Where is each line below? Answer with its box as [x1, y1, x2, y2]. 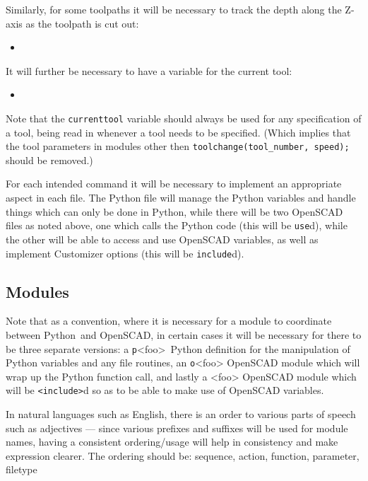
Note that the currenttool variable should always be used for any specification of [6, 110, 362, 125]
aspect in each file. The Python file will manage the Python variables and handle [6, 190, 356, 205]
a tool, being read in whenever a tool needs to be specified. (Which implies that [6, 124, 351, 139]
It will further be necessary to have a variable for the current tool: [6, 63, 292, 78]
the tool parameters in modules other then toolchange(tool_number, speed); [6, 139, 350, 153]
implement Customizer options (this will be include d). [6, 245, 244, 260]
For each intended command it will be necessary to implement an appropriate [6, 176, 342, 191]
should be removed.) [6, 152, 93, 167]
